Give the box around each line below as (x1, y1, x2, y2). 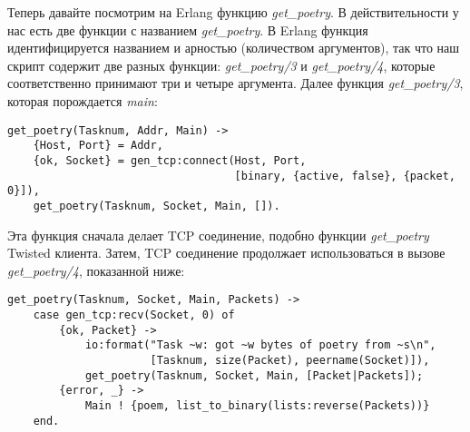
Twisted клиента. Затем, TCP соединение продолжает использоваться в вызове (7, 243, 446, 262)
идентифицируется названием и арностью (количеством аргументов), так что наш (7, 38, 460, 57)
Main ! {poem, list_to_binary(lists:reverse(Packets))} (84, 398, 430, 412)
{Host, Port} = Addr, (33, 139, 163, 152)
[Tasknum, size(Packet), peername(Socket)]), (150, 353, 430, 367)
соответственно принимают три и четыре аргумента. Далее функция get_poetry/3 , (7, 74, 464, 93)
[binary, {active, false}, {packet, (234, 169, 455, 182)
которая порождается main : (7, 91, 158, 110)
